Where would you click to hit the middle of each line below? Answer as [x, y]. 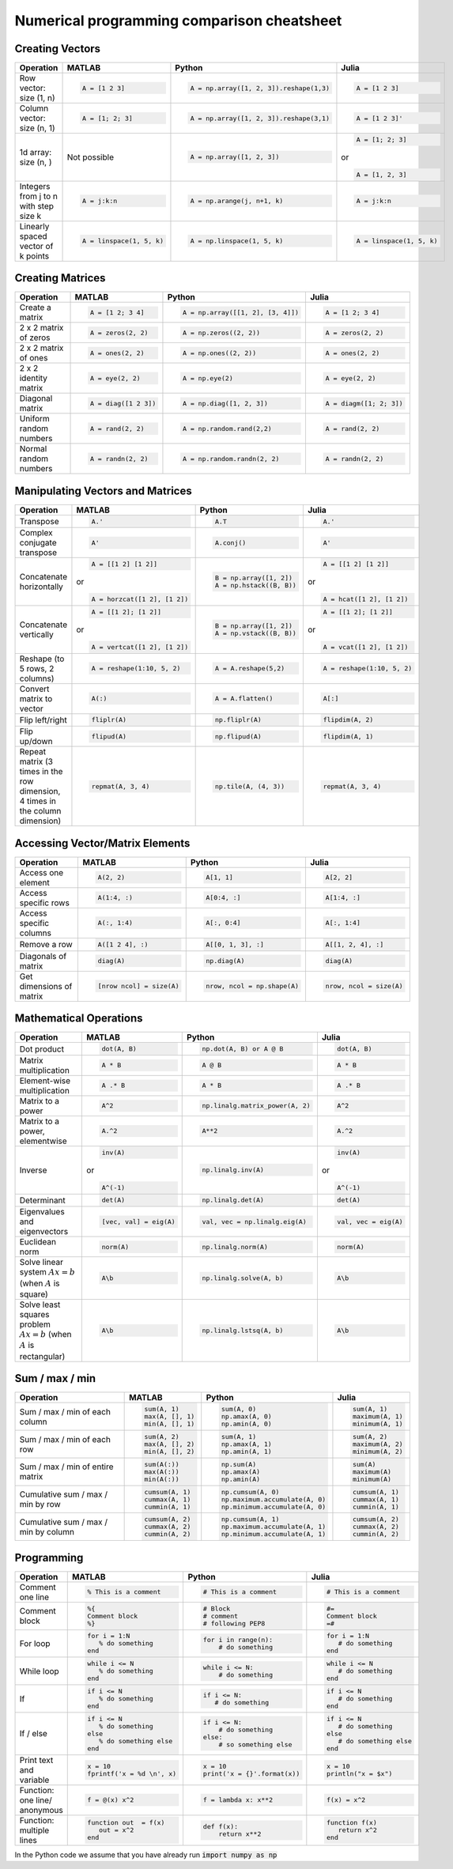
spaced [33, 236]
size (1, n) [37, 98]
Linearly [34, 226]
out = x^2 [117, 1830]
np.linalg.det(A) [233, 1201]
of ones [34, 358]
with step [37, 206]
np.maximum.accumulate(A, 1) [274, 1527]
